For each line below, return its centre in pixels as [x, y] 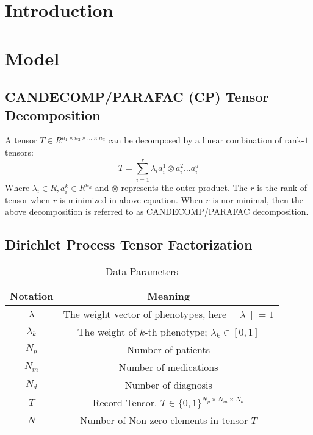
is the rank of [282, 187]
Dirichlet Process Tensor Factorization [129, 244]
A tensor [21, 140]
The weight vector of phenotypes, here [145, 314]
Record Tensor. [125, 403]
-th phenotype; [176, 332]
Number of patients [168, 350]
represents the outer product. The [184, 187]
